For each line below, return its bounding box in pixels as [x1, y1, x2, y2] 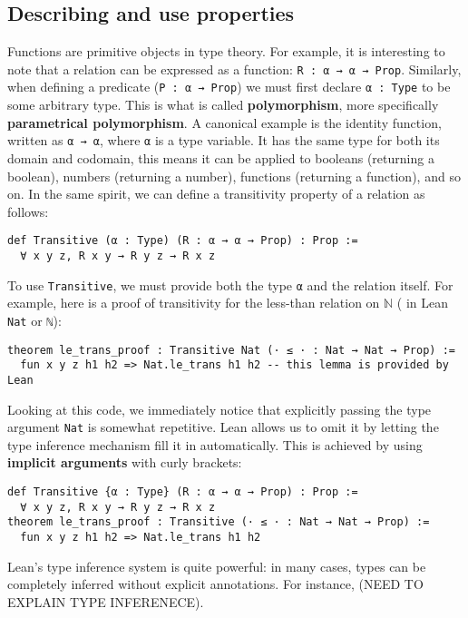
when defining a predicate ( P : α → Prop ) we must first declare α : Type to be [7, 77, 451, 96]
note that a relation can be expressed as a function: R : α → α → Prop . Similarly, [7, 59, 462, 78]
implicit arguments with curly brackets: [7, 453, 242, 472]
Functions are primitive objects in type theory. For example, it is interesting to [7, 42, 445, 61]
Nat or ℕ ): [7, 310, 62, 329]
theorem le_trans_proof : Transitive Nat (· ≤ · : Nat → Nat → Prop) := [7, 343, 455, 357]
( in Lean [396, 293, 449, 312]
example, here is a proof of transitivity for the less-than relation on [7, 293, 380, 312]
